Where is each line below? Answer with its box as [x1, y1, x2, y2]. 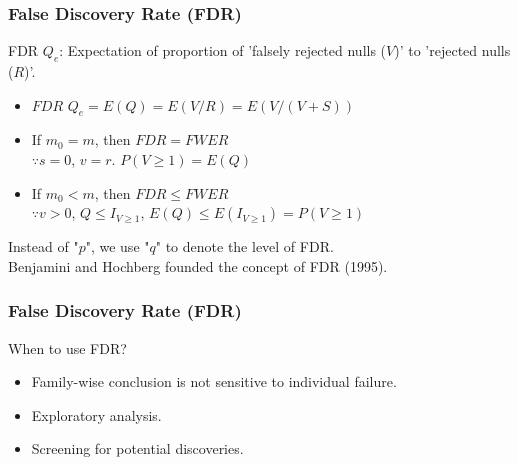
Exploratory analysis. [31, 404, 162, 425]
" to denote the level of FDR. [155, 236, 334, 257]
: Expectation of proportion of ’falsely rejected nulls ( [59, 40, 387, 61]
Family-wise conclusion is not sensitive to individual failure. [31, 371, 397, 392]
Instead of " [8, 236, 79, 257]
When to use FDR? [8, 337, 127, 358]
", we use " [85, 236, 150, 257]
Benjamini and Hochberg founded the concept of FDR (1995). [8, 255, 388, 276]
